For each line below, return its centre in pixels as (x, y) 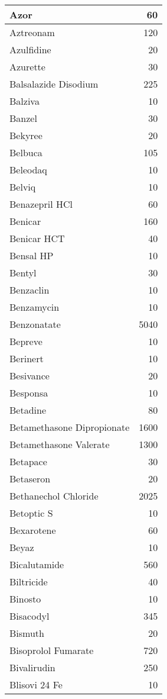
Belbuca (26, 152)
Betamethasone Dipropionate (70, 427)
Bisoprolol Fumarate (52, 650)
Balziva (24, 101)
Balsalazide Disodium (54, 84)
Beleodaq (28, 170)
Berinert (27, 358)
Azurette (27, 67)
